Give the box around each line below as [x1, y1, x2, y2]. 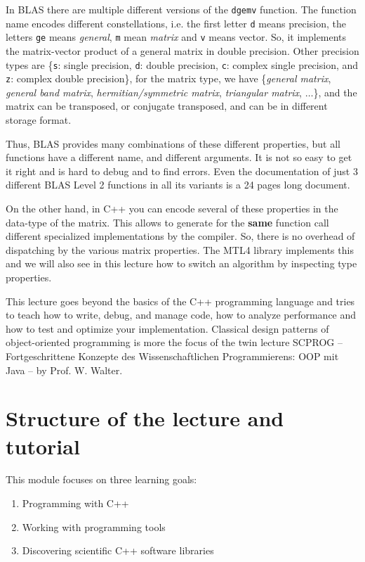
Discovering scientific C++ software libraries [22, 543, 214, 558]
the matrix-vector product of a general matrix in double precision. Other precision [6, 43, 359, 58]
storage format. [6, 113, 72, 127]
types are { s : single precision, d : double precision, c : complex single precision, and [6, 57, 359, 72]
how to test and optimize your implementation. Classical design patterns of [6, 321, 329, 336]
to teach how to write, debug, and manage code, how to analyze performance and [6, 307, 357, 322]
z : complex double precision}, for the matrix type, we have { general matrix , [6, 71, 331, 86]
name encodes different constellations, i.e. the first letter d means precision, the [6, 15, 346, 30]
